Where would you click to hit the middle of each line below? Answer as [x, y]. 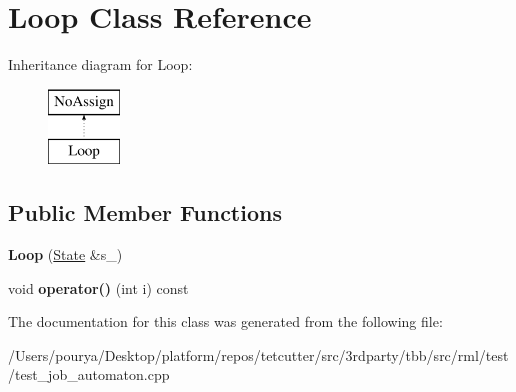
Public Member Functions [145, 212]
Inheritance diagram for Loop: [100, 64]
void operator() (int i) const [98, 287]
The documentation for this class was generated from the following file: [225, 321]
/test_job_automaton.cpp [89, 374]
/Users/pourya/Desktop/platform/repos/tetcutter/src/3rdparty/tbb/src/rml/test [258, 354]
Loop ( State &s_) [65, 254]
